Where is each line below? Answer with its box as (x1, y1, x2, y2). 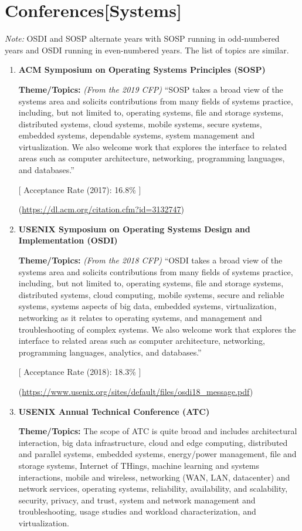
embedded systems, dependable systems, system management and (18, 129, 255, 141)
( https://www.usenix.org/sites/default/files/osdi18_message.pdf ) (18, 385, 253, 397)
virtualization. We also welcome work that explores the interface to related (18, 140, 287, 153)
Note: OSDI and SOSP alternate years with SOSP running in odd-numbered (5, 32, 280, 45)
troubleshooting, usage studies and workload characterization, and (18, 505, 256, 518)
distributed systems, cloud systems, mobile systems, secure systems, (18, 117, 262, 130)
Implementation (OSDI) (18, 234, 118, 246)
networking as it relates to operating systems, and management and (18, 312, 262, 323)
